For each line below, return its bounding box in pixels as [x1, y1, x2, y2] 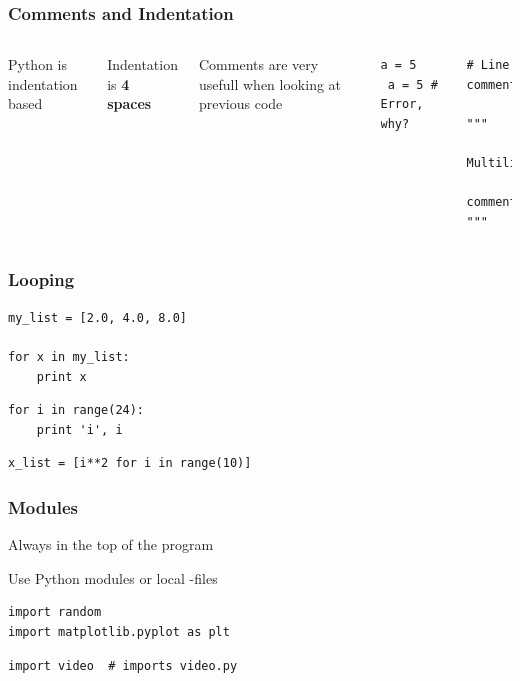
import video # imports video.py [8, 658, 238, 673]
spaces [107, 93, 152, 114]
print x [36, 369, 87, 384]
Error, [380, 97, 424, 112]
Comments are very [198, 54, 319, 75]
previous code [198, 93, 283, 114]
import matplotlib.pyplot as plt [8, 624, 230, 639]
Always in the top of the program [8, 534, 214, 555]
